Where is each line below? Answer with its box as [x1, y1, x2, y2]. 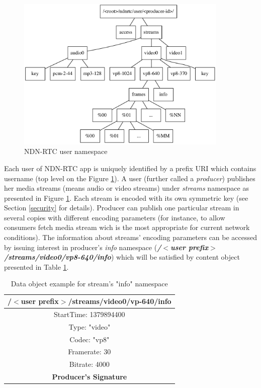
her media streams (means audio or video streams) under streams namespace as [4, 183, 249, 193]
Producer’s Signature [52, 371, 127, 382]
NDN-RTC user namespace [24, 146, 108, 157]
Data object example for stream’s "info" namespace [11, 278, 168, 289]
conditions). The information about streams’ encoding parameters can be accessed [4, 232, 257, 243]
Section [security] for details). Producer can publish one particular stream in [4, 202, 239, 213]
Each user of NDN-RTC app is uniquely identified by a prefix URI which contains [4, 163, 256, 173]
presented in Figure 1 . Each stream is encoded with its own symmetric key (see [4, 192, 248, 203]
